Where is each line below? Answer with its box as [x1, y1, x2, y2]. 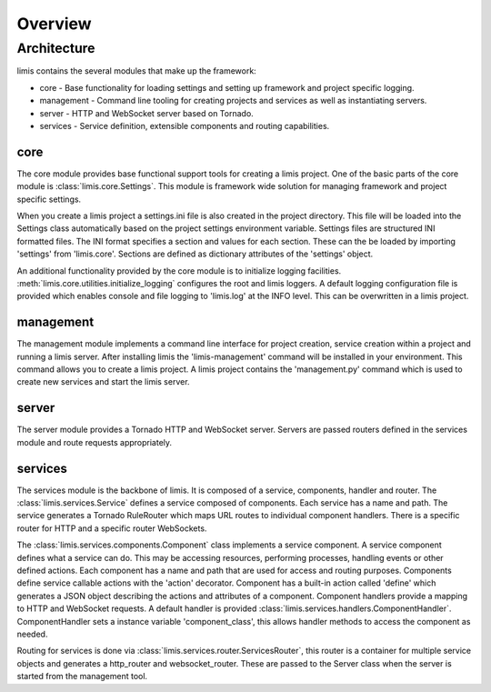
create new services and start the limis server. [16, 376, 190, 387]
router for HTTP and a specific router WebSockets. [16, 523, 207, 534]
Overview [16, 14, 92, 34]
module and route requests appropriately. [16, 436, 173, 447]
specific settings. [16, 194, 82, 205]
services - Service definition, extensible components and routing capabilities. [39, 120, 330, 131]
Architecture [16, 40, 95, 56]
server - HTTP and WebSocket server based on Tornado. [39, 107, 254, 118]
